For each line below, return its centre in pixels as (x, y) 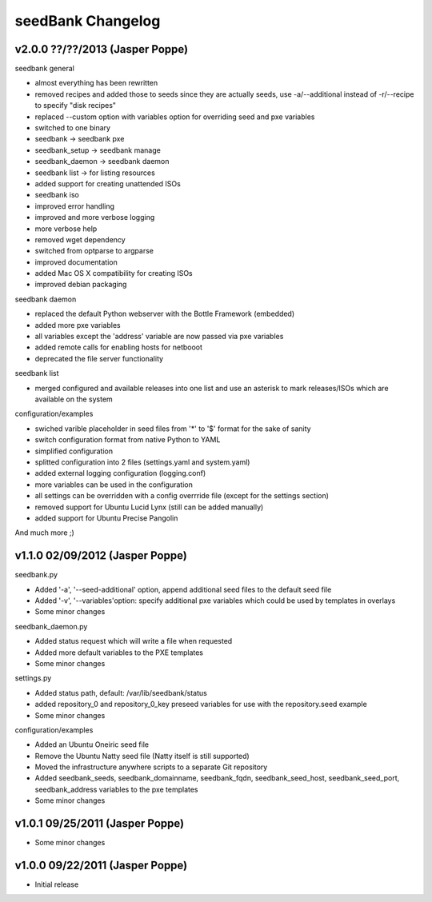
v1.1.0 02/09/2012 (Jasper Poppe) (101, 556)
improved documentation (76, 262)
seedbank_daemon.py (51, 626)
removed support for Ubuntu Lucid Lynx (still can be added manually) (149, 507)
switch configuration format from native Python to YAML (128, 440)
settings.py (33, 678)
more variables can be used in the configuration (114, 485)
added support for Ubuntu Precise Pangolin (106, 518)
